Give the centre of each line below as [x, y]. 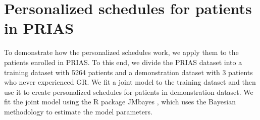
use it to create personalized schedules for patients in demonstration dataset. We [129, 92]
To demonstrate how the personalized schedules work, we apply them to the [121, 52]
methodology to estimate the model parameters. [78, 111]
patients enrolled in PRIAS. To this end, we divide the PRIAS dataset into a [123, 62]
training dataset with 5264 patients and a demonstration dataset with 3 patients [128, 72]
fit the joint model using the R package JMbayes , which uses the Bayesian [120, 102]
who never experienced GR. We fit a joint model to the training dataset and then [130, 82]
